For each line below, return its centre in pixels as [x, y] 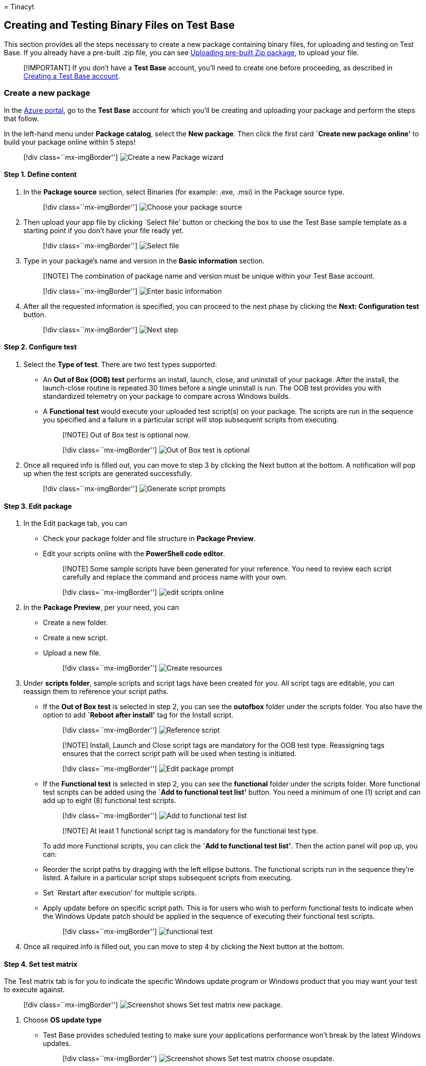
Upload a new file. [72, 653]
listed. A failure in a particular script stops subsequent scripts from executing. [168, 878]
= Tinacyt [19, 7]
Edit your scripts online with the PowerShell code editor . [134, 554]
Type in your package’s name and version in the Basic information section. [144, 261]
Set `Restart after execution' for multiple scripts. [120, 893]
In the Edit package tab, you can [75, 523]
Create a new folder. [76, 623]
